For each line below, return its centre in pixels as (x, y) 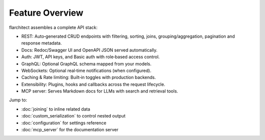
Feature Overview (46, 13)
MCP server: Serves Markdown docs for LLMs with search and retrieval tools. (100, 91)
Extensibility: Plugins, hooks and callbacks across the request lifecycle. (93, 84)
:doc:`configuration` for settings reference (64, 123)
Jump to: (18, 100)
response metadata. (42, 43)
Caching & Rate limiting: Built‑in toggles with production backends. (89, 77)
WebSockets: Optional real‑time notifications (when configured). (86, 70)
